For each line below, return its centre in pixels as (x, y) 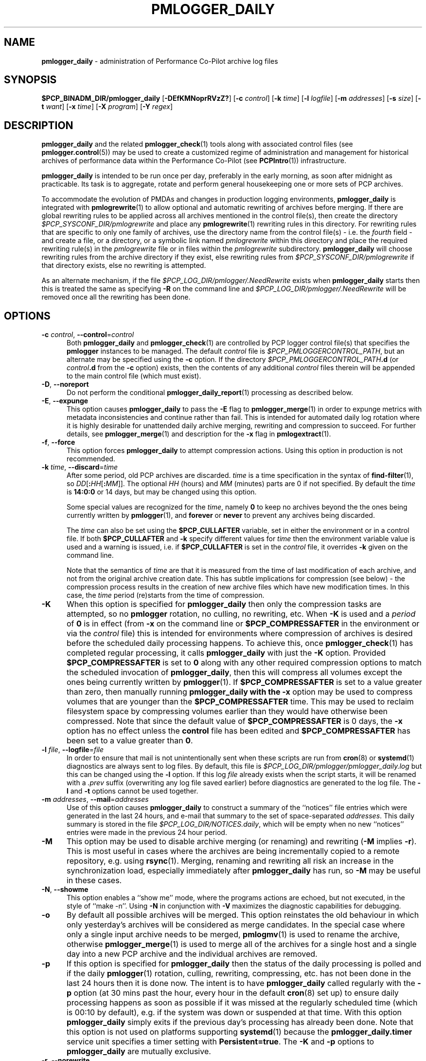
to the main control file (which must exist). (134, 376)
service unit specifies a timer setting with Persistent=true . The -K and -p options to (220, 1042)
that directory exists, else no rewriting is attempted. (124, 265)
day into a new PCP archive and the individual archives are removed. (192, 954)
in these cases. (94, 881)
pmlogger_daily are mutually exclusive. (139, 1052)
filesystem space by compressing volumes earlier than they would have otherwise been (227, 711)
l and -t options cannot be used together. (133, 791)
